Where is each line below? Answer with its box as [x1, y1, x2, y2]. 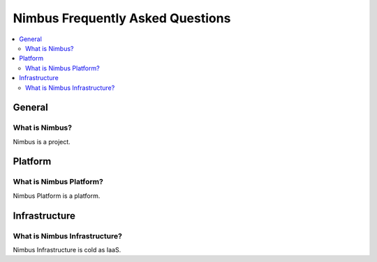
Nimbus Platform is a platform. [13, 192, 101, 200]
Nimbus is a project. [13, 137, 71, 146]
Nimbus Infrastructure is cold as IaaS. [13, 245, 121, 254]
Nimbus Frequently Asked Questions [13, 10, 231, 26]
